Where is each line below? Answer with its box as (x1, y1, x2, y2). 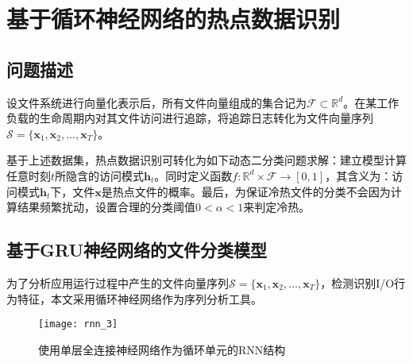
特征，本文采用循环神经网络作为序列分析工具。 (17, 290, 262, 307)
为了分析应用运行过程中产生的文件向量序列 (6, 274, 229, 291)
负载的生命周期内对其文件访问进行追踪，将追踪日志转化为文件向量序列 (6, 110, 373, 126)
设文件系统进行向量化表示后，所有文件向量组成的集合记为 (6, 94, 307, 110)
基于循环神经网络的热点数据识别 (6, 2, 341, 35)
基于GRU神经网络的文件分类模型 (6, 237, 268, 262)
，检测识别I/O (320, 274, 395, 291)
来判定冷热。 (243, 199, 311, 215)
